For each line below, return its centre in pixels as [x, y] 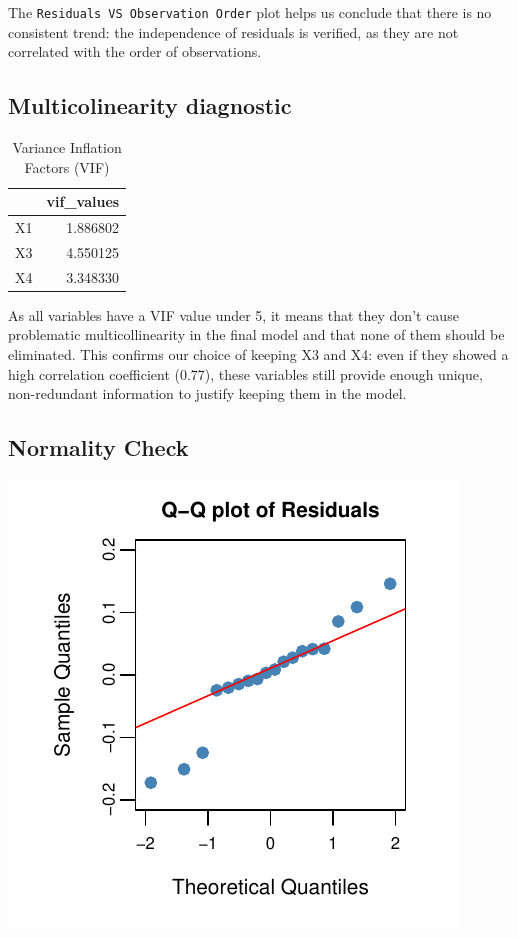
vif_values [83, 201]
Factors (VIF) [67, 166]
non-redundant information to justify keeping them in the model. [207, 393]
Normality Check [98, 447]
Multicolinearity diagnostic [150, 105]
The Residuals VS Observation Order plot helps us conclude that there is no [250, 12]
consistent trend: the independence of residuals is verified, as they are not [233, 31]
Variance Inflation [67, 147]
